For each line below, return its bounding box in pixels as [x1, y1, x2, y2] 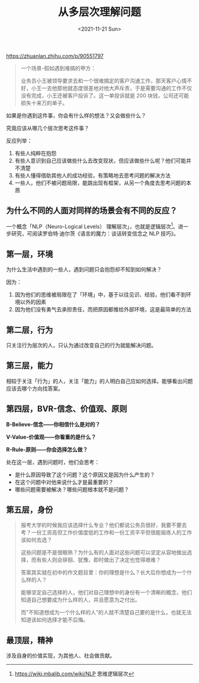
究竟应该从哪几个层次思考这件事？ [6, 124, 89, 131]
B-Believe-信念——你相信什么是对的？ [6, 421, 101, 428]
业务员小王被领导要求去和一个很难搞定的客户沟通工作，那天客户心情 [20, 77, 187, 84]
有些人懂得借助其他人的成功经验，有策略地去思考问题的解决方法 [14, 172, 171, 179]
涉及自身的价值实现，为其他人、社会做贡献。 [6, 652, 115, 659]
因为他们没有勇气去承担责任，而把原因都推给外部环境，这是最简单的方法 [14, 306, 191, 313]
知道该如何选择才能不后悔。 [20, 616, 89, 623]
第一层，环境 [6, 249, 53, 259]
